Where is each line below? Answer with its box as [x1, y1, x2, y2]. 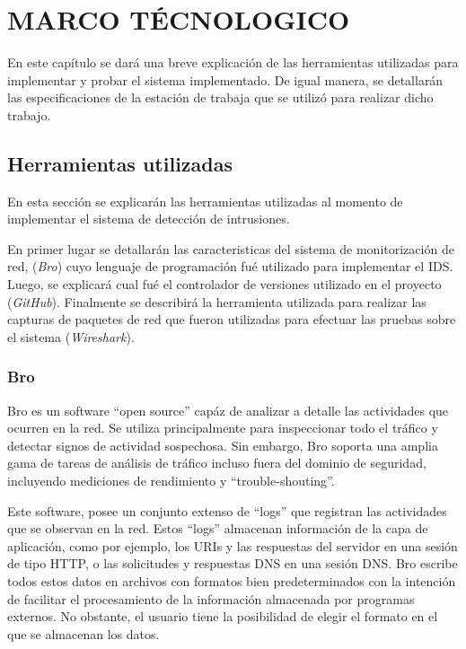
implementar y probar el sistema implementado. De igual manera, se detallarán [7, 70, 444, 89]
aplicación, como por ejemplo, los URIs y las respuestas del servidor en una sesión [7, 536, 458, 555]
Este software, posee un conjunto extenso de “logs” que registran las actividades [7, 501, 447, 520]
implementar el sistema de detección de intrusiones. [7, 209, 290, 228]
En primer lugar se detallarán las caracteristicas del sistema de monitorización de [7, 239, 454, 258]
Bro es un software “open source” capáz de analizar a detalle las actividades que [7, 400, 449, 419]
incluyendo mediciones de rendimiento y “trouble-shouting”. [7, 471, 335, 490]
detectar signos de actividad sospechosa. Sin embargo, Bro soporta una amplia [7, 435, 438, 454]
